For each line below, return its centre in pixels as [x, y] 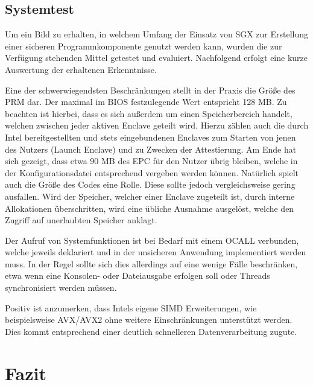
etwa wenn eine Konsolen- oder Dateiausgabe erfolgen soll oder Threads [138, 275]
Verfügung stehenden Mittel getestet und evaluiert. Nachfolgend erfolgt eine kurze [156, 58]
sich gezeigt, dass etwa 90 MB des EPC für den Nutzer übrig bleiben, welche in [151, 161]
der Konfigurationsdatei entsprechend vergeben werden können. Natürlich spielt [152, 172]
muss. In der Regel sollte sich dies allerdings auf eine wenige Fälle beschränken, [151, 263]
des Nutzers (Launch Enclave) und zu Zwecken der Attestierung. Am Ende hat [151, 149]
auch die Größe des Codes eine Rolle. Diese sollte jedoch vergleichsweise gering [150, 184]
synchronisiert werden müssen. [61, 288]
